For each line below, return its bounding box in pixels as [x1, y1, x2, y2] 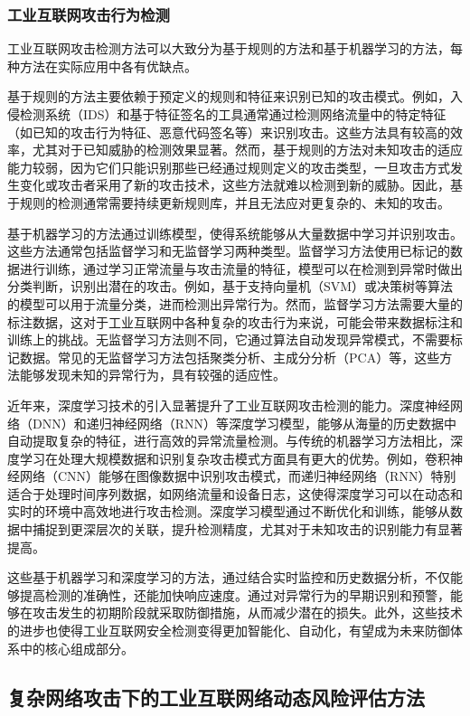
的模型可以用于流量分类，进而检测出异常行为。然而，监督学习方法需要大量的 [7, 294, 463, 313]
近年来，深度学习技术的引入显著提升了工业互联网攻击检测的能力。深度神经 [7, 395, 450, 414]
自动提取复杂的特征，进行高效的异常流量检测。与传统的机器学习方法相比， [7, 431, 450, 450]
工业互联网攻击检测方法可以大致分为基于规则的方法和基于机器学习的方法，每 [7, 39, 463, 58]
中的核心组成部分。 [19, 638, 134, 657]
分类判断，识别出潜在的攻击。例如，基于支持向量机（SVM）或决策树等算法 [7, 277, 454, 296]
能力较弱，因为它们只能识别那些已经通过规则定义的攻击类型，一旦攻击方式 [7, 157, 450, 176]
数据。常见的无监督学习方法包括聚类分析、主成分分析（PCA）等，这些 [19, 347, 440, 366]
